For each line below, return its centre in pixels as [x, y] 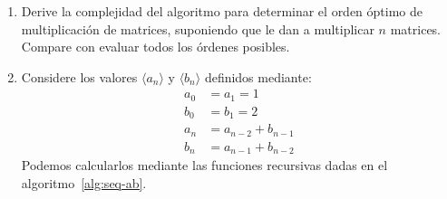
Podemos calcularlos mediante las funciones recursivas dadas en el [204, 165]
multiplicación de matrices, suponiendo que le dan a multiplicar [198, 28]
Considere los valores [79, 76]
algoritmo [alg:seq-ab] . [84, 182]
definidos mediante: [258, 76]
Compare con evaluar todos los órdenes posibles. [155, 47]
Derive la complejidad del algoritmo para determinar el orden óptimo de [222, 11]
